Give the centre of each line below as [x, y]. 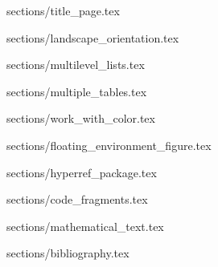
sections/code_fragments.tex [77, 199]
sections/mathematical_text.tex [85, 226]
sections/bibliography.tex [68, 253]
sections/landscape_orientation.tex [93, 37]
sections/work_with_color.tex [81, 118]
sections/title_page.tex [63, 10]
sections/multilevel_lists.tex [76, 65]
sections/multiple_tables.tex [77, 91]
